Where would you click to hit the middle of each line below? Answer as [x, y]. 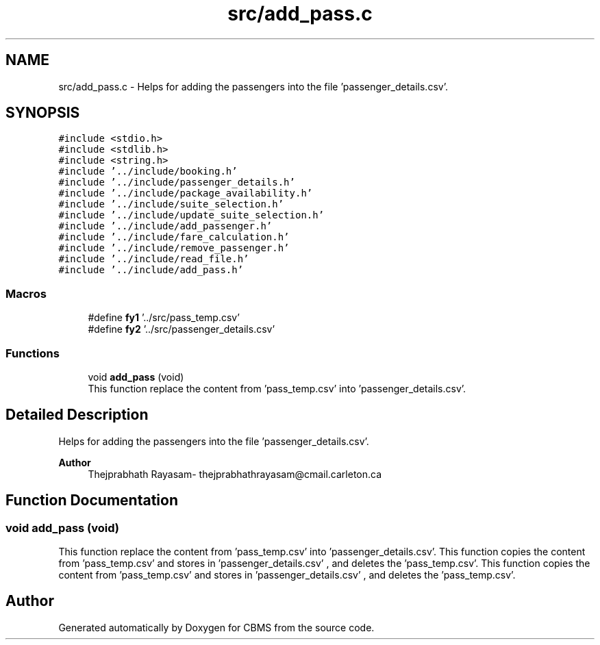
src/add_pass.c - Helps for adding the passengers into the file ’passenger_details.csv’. [253, 86]
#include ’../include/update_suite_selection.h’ [191, 215]
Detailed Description [77, 415]
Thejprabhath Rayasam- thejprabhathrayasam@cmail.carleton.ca [235, 474]
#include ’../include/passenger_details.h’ [177, 182]
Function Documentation [92, 501]
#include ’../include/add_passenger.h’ [165, 226]
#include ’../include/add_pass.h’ [151, 270]
